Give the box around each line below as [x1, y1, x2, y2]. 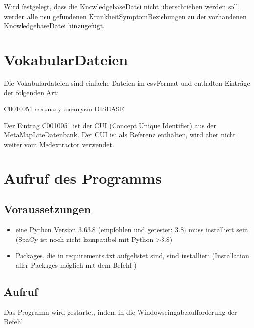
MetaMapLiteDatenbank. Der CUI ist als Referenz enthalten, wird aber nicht [4, 130, 236, 140]
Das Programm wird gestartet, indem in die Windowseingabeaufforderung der [4, 306, 237, 317]
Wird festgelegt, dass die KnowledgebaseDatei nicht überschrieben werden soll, [4, 1, 240, 11]
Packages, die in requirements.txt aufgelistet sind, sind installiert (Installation [15, 250, 249, 261]
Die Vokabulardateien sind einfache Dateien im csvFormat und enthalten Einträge [4, 77, 250, 87]
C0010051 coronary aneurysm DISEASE [4, 104, 125, 114]
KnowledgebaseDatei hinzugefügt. [4, 21, 105, 31]
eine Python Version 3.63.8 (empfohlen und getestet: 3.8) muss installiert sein [15, 224, 248, 235]
